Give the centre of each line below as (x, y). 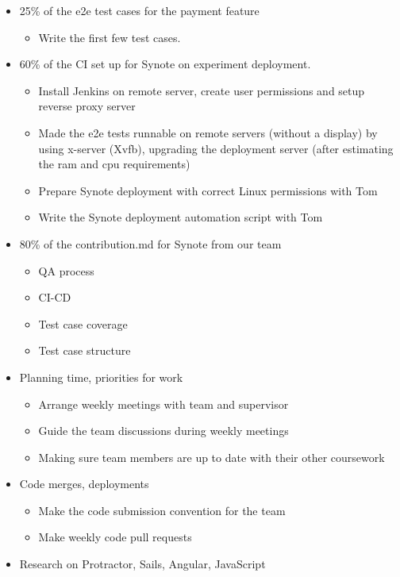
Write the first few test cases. (110, 37)
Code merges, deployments (84, 484)
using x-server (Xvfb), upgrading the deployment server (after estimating (216, 148)
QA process (66, 270)
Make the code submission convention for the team (162, 510)
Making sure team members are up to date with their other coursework (212, 457)
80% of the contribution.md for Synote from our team (150, 243)
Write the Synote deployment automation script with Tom (181, 217)
